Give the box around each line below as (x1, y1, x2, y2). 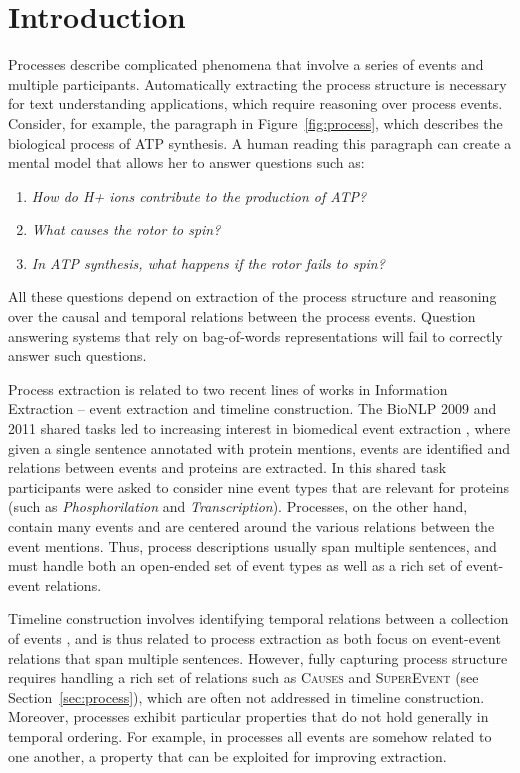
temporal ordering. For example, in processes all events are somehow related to (8, 725, 492, 746)
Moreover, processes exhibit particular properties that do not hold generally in (8, 706, 489, 727)
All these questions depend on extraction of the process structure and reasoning (8, 286, 497, 307)
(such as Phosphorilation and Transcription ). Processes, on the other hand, (8, 496, 468, 517)
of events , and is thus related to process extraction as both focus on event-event (8, 627, 501, 648)
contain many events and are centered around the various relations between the (8, 516, 495, 536)
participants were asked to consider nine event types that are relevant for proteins (8, 476, 510, 497)
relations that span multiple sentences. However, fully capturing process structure (8, 647, 508, 668)
